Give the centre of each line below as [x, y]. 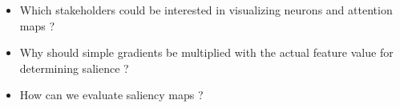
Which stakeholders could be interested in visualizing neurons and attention [206, 10]
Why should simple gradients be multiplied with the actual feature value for [206, 52]
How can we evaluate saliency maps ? [111, 95]
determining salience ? [74, 68]
